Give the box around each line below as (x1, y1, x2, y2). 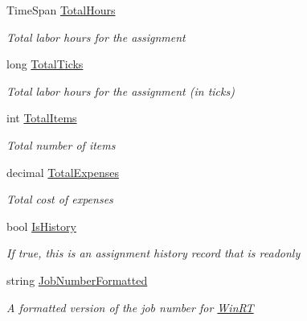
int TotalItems (6, 109, 77, 126)
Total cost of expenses (6, 191, 113, 208)
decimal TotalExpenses (6, 163, 119, 180)
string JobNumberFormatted (6, 271, 148, 288)
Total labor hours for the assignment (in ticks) (6, 82, 235, 99)
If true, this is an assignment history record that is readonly (6, 245, 301, 261)
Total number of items (6, 136, 116, 153)
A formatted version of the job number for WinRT (6, 298, 254, 315)
